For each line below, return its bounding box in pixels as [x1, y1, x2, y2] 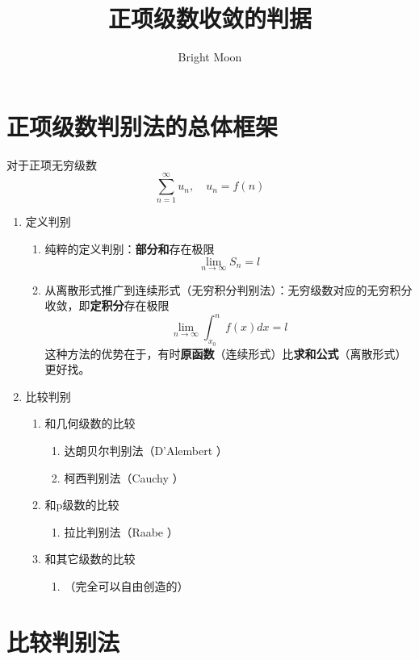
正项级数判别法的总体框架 [6, 109, 279, 142]
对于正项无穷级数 [6, 156, 97, 173]
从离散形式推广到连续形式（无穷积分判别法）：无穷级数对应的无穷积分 [44, 281, 413, 298]
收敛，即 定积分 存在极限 [44, 297, 170, 314]
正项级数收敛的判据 [107, 2, 312, 35]
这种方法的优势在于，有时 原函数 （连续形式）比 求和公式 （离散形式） [44, 345, 407, 361]
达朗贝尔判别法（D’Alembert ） [64, 442, 228, 459]
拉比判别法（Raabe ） [64, 523, 178, 540]
